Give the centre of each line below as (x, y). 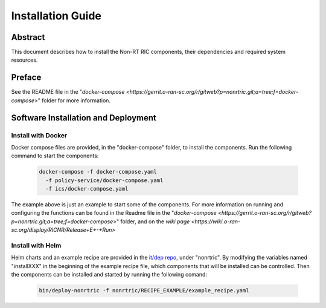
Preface (26, 78)
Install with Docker (39, 135)
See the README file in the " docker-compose (68, 92)
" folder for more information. (74, 100)
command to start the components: (55, 156)
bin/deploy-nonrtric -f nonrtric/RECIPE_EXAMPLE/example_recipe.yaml (144, 291)
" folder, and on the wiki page (153, 221)
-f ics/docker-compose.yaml (87, 189)
